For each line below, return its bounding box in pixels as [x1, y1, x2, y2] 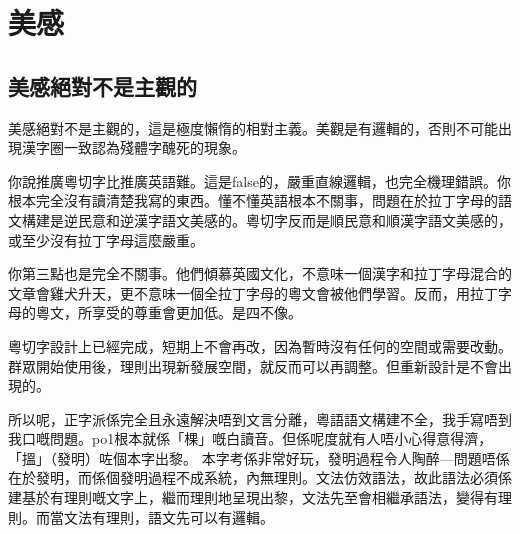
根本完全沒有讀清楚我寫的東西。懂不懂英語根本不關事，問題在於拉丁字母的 [8, 190, 498, 211]
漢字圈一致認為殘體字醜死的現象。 [21, 137, 246, 158]
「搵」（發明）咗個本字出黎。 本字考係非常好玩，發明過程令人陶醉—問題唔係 [8, 447, 510, 468]
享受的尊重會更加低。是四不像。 [91, 302, 302, 323]
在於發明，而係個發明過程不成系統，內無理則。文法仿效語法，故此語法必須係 [8, 467, 512, 488]
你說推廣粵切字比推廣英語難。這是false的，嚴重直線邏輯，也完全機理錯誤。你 [8, 170, 511, 191]
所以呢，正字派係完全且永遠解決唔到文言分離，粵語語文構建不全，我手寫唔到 [8, 408, 512, 429]
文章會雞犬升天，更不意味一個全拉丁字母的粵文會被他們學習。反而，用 [8, 282, 470, 303]
